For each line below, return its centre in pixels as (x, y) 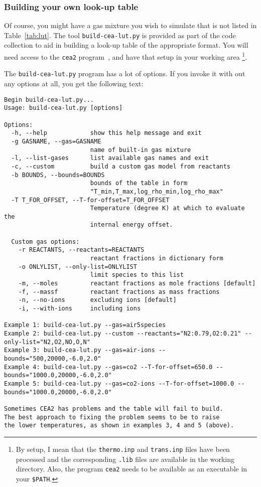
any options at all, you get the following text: (74, 84)
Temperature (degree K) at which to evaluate (167, 208)
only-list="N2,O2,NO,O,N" (47, 342)
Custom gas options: (45, 241)
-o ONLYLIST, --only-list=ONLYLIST (78, 267)
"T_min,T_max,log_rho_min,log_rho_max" (157, 191)
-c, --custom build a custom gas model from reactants (121, 166)
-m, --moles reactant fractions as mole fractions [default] (137, 284)
